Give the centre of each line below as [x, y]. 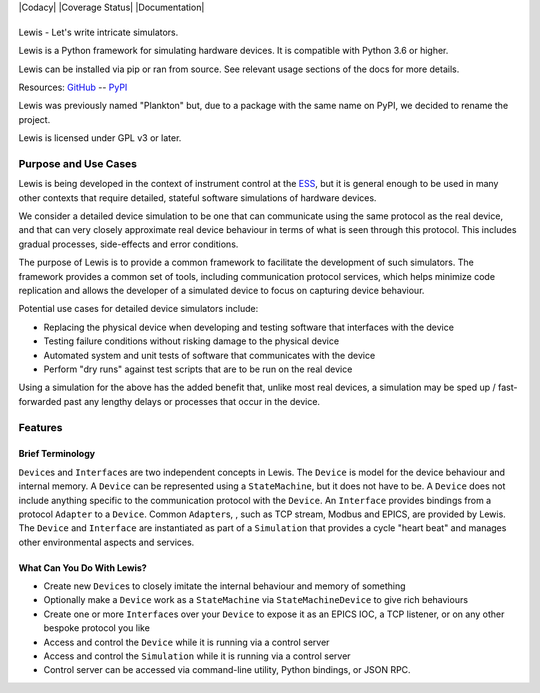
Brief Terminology [56, 454]
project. [34, 119]
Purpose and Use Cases [77, 163]
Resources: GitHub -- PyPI [73, 87]
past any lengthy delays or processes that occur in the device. [191, 401]
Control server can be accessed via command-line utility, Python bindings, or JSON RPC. [227, 670]
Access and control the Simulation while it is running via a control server [197, 656]
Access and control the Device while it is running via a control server [186, 642]
